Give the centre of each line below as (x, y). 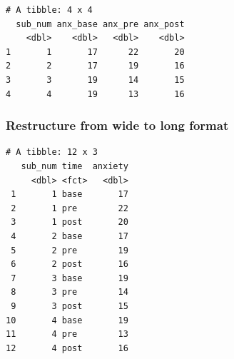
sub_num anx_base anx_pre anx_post (100, 24)
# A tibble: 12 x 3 (52, 152)
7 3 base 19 (70, 278)
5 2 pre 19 (70, 250)
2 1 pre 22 (70, 208)
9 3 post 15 (70, 306)
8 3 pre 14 (70, 292)
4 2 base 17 (70, 236)
